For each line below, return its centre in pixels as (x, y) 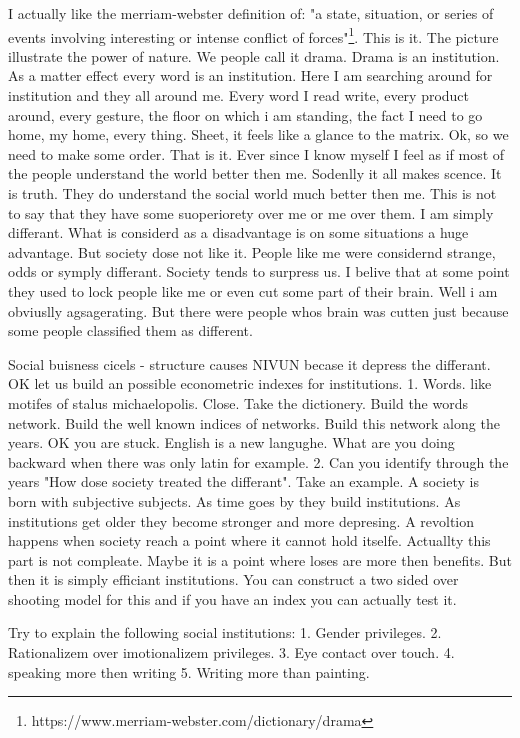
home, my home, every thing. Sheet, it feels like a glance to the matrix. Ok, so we (258, 134)
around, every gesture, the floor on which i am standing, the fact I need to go (245, 114)
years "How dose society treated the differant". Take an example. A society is (243, 481)
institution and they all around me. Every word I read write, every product (239, 95)
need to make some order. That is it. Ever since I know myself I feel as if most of (256, 153)
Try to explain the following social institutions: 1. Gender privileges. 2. (225, 632)
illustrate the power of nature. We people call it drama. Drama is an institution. (254, 55)
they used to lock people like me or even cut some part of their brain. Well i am (253, 290)
